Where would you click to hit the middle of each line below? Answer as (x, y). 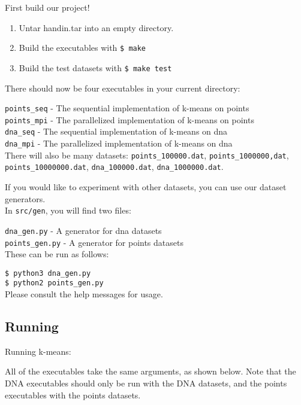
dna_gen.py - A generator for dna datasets (83, 230)
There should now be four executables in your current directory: (123, 88)
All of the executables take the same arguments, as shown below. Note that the (150, 371)
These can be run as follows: (57, 254)
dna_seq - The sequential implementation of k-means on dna (116, 131)
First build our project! (47, 7)
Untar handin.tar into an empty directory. (96, 27)
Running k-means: (38, 351)
